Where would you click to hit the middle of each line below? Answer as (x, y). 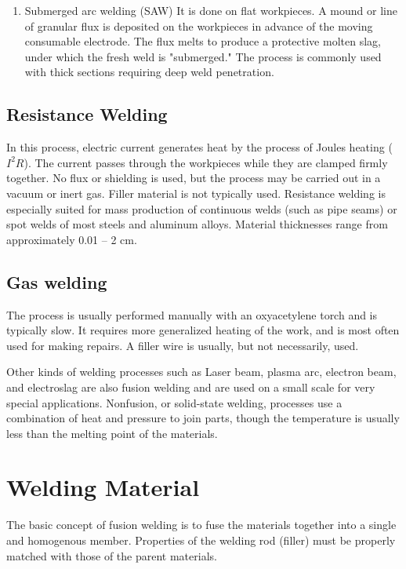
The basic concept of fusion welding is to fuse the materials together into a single (201, 525)
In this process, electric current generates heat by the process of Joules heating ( (199, 147)
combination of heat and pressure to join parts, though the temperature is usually (203, 418)
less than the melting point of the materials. (112, 433)
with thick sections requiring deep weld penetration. (149, 72)
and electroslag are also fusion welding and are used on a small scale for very (191, 387)
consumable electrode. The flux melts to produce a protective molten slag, (203, 41)
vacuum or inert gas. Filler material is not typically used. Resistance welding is (196, 193)
